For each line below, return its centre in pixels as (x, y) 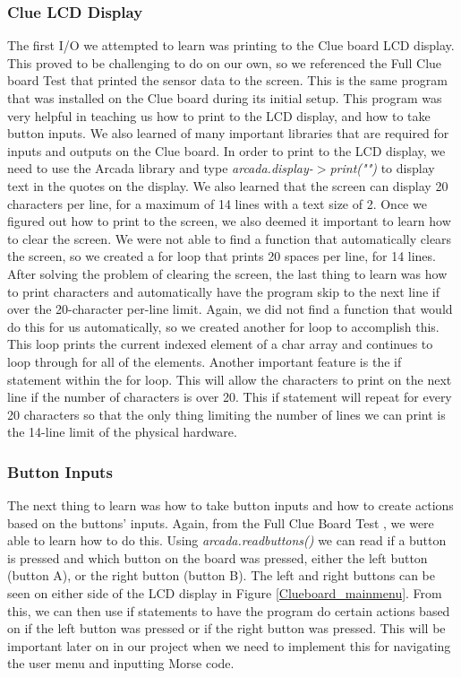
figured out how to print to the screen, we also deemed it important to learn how (229, 221)
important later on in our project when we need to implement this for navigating (229, 645)
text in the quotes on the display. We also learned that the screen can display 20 (228, 185)
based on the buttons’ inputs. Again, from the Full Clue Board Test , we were (221, 522)
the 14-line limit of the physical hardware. (122, 432)
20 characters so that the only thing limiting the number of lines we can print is (226, 414)
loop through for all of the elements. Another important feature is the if (205, 361)
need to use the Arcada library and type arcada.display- (160, 168)
